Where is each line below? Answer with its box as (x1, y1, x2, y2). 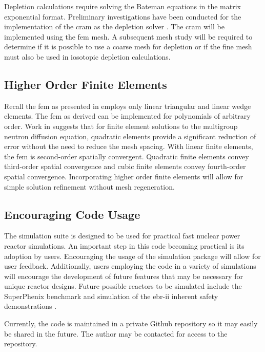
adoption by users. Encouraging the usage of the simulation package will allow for (4, 250, 261, 261)
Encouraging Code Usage (4, 206, 140, 222)
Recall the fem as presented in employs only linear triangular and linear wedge (4, 100, 251, 111)
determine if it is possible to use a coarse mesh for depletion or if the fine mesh (4, 41, 252, 52)
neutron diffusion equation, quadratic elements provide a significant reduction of (4, 131, 256, 141)
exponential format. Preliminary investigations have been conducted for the (4, 11, 241, 22)
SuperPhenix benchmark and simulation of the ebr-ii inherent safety (4, 290, 218, 301)
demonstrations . (4, 301, 57, 311)
